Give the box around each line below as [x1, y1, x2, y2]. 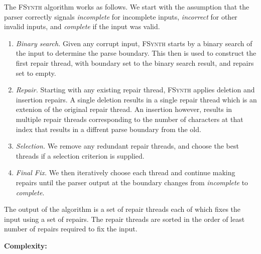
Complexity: [4, 240, 47, 250]
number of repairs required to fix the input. [4, 223, 138, 234]
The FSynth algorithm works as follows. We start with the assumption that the [4, 2, 249, 12]
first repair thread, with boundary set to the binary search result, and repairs [16, 57, 254, 68]
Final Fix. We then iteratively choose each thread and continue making [16, 167, 235, 178]
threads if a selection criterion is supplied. [16, 150, 145, 161]
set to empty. [16, 67, 56, 78]
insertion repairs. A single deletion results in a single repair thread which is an [16, 94, 257, 104]
